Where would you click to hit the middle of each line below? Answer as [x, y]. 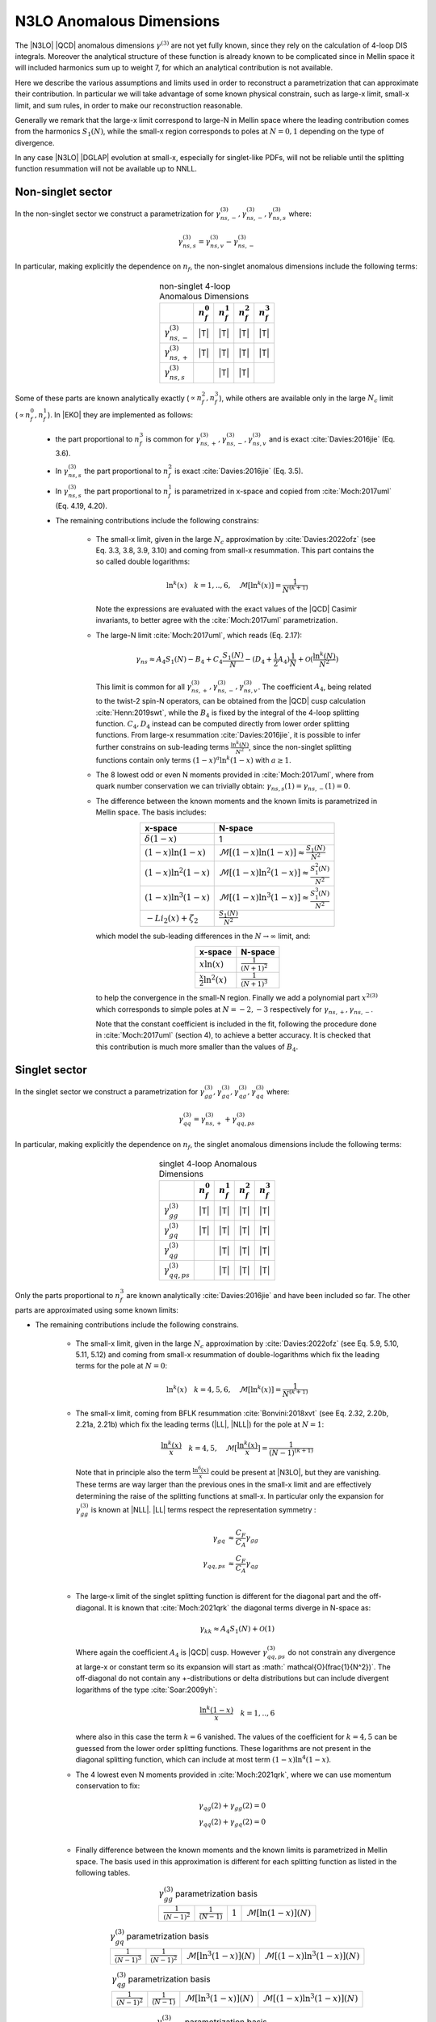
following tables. [103, 1873]
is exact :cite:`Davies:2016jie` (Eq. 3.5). [239, 471]
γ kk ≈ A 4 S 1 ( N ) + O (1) [237, 1630]
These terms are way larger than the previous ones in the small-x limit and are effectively [223, 1485]
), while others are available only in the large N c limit [306, 399]
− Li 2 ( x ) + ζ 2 [172, 919]
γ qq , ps [214, 1565]
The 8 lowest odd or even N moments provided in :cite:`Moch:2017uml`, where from [235, 775]
